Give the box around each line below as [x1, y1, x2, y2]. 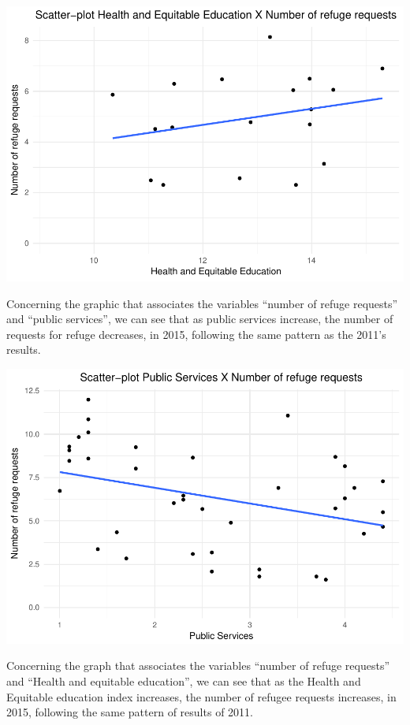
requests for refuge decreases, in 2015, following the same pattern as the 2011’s [6, 325, 386, 342]
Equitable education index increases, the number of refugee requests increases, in [6, 688, 397, 705]
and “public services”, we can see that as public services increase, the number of [6, 310, 393, 327]
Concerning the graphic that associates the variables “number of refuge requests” [6, 295, 398, 311]
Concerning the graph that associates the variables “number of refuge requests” [6, 657, 390, 674]
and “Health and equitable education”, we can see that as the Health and [6, 673, 361, 689]
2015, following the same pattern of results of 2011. [6, 704, 253, 720]
